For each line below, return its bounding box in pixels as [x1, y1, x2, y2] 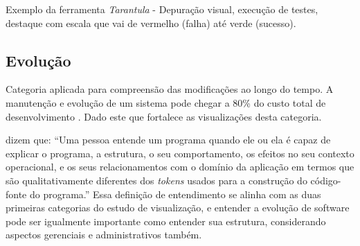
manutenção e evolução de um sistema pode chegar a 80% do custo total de [6, 95, 326, 109]
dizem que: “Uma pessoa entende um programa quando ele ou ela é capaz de [6, 132, 331, 147]
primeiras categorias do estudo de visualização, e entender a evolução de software [6, 200, 350, 215]
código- [310, 173, 341, 187]
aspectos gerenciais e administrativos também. [6, 227, 202, 242]
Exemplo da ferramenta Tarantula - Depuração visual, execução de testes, [6, 2, 318, 16]
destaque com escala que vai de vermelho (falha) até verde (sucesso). [6, 15, 296, 30]
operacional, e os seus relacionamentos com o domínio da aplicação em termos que [6, 159, 354, 174]
